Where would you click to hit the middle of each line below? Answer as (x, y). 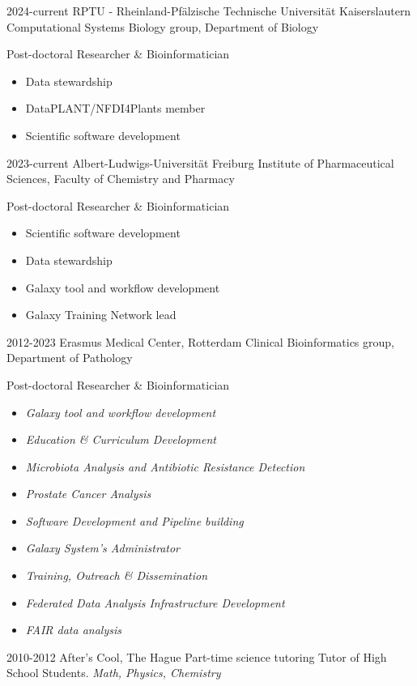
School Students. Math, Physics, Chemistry (114, 673)
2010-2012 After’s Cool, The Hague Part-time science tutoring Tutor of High (197, 656)
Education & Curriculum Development (121, 439)
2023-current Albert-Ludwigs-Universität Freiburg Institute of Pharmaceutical (200, 162)
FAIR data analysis (73, 630)
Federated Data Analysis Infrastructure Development (155, 602)
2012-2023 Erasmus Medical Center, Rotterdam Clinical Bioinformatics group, (200, 341)
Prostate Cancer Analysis (88, 494)
